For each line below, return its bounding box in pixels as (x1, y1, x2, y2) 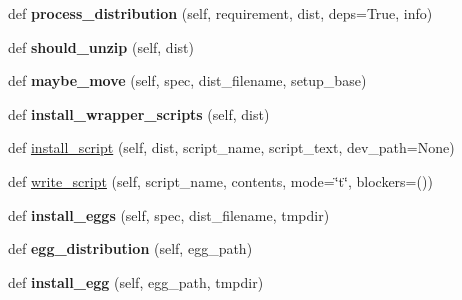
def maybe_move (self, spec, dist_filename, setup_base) (8, 70, 367, 91)
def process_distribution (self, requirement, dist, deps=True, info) (8, 3, 433, 23)
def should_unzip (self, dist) (8, 36, 194, 57)
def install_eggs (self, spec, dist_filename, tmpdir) (8, 204, 330, 225)
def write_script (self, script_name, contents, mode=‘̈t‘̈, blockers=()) (8, 170, 433, 191)
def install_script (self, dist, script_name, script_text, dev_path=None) (8, 137, 455, 158)
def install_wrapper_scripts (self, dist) (8, 103, 270, 124)
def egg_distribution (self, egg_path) (8, 238, 253, 259)
